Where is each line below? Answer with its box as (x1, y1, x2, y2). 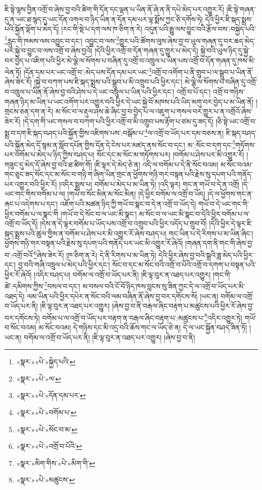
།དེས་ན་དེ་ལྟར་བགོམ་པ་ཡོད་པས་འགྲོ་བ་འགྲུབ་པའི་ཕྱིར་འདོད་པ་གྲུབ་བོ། (40, 218, 207, 229)
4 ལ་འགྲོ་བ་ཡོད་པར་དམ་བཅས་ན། (144, 126, 224, 138)
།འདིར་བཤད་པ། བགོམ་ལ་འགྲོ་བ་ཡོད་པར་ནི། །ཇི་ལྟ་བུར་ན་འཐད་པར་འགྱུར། (34, 269, 211, 279)
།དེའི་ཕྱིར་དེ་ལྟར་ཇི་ (209, 218, 253, 229)
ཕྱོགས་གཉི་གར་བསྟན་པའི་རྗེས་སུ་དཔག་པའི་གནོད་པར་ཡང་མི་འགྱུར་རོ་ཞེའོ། (5, 238, 183, 248)
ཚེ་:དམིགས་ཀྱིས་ (5, 280, 45, 291)
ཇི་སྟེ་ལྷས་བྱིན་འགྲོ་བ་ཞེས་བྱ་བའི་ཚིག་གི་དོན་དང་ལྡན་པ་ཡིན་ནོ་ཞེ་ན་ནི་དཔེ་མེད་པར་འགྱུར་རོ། (5, 4, 224, 14)
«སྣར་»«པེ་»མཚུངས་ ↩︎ (16, 474, 75, 485)
